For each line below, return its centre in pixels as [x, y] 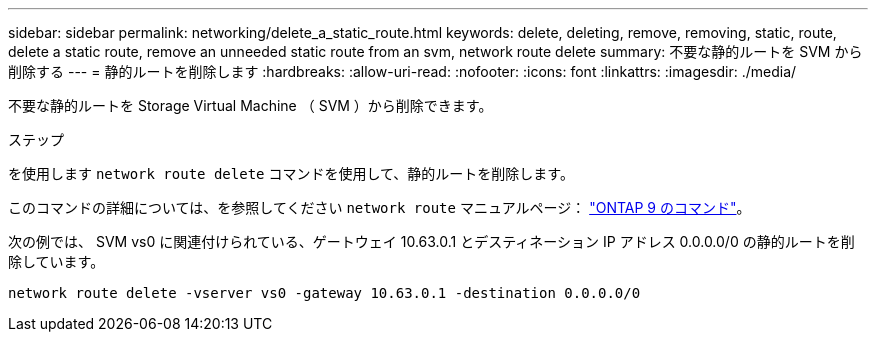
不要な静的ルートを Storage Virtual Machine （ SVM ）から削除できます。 [250, 105]
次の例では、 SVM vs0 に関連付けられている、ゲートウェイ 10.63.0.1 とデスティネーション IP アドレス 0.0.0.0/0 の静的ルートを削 [431, 241]
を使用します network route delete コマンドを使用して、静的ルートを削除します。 [291, 173]
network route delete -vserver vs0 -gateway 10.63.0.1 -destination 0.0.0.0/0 [324, 293]
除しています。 [56, 261]
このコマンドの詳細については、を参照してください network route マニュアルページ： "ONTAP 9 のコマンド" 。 [379, 207]
